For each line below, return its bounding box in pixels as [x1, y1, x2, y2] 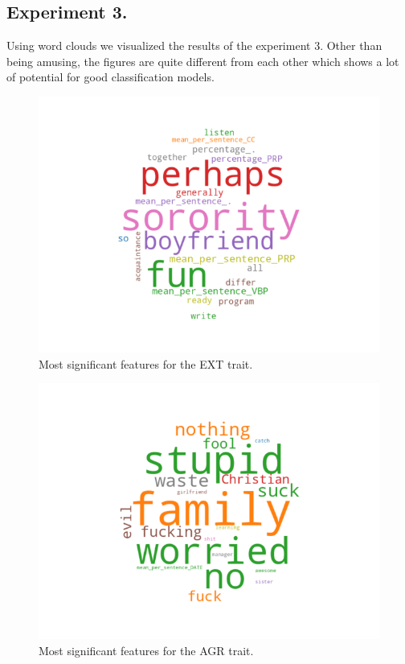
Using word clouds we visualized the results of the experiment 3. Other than [6, 37, 382, 54]
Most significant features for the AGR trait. [39, 641, 254, 658]
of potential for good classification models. [6, 68, 215, 85]
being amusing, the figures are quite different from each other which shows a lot [6, 52, 399, 69]
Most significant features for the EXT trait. [39, 355, 253, 372]
